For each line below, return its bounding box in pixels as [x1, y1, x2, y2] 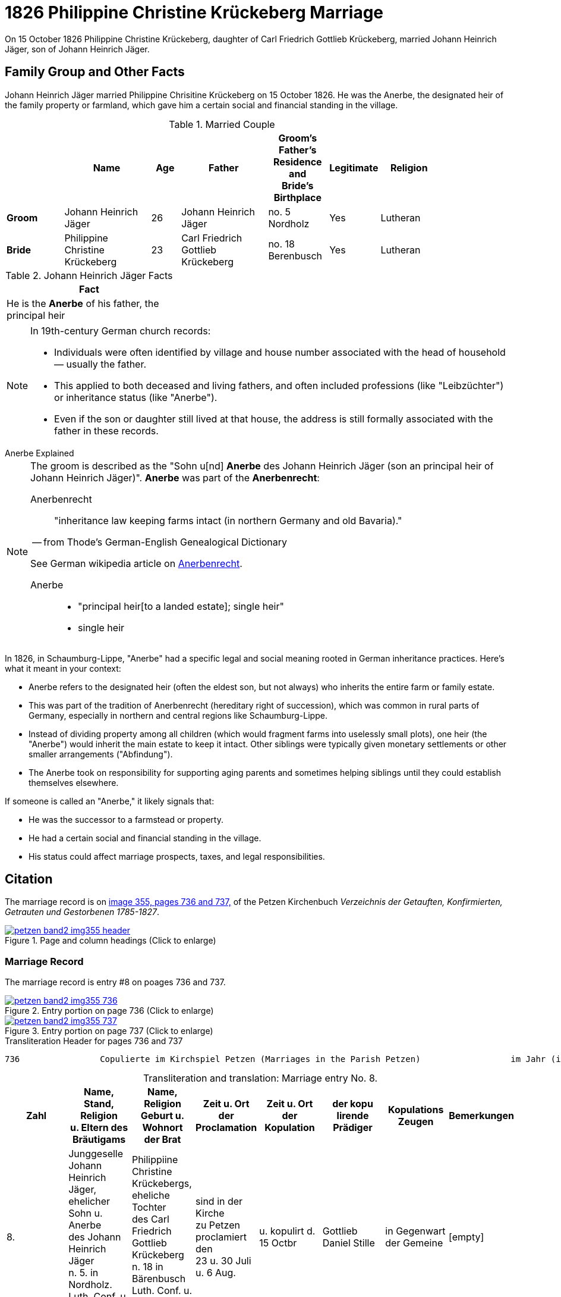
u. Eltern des [70, 1121, 128, 1134]
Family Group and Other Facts [5, 64, 185, 80]
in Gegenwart [385, 1225, 446, 1238]
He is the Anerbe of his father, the [7, 297, 159, 309]
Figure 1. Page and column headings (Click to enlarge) [5, 935, 216, 946]
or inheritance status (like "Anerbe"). [54, 391, 218, 403]
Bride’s [281, 179, 314, 192]
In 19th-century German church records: [30, 324, 211, 337]
